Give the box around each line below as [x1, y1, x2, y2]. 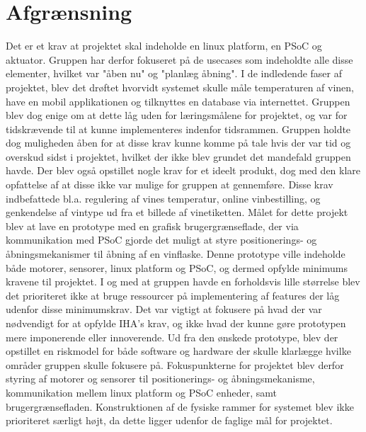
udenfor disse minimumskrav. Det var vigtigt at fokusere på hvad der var [6, 302, 322, 317]
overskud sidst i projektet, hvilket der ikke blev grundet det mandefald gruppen [6, 149, 351, 164]
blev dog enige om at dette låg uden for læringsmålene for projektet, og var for [6, 108, 348, 123]
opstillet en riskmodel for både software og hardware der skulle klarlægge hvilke [6, 343, 351, 358]
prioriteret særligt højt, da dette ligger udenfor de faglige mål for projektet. [6, 413, 333, 428]
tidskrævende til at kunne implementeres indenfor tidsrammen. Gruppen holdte [6, 121, 351, 136]
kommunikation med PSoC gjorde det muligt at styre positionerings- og [6, 232, 317, 247]
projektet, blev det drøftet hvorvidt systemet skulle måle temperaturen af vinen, [6, 79, 355, 94]
